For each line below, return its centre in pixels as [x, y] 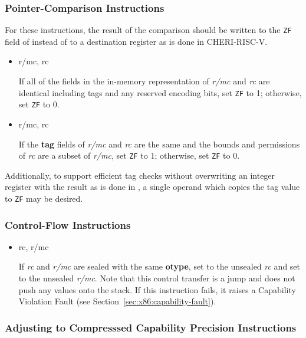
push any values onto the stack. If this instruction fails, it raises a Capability [157, 289]
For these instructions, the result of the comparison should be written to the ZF [148, 30]
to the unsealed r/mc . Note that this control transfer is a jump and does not [157, 278]
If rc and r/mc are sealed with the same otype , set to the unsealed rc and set [159, 266]
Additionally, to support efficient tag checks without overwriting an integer [140, 175]
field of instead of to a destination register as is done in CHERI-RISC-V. [136, 41]
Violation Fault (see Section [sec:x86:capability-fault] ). [117, 301]
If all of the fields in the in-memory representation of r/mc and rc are [144, 81]
